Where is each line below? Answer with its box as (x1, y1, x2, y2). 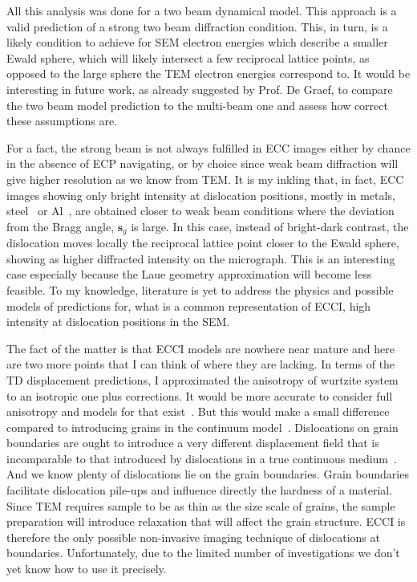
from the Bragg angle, (6, 218, 115, 234)
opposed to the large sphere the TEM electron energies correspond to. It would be (6, 65, 411, 82)
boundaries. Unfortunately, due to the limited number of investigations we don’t (6, 544, 400, 561)
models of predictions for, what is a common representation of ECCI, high (6, 297, 371, 314)
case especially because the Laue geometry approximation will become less (6, 266, 372, 283)
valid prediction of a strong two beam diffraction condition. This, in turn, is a (6, 18, 388, 35)
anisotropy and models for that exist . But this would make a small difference (6, 403, 390, 420)
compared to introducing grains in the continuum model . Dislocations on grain (6, 418, 399, 435)
